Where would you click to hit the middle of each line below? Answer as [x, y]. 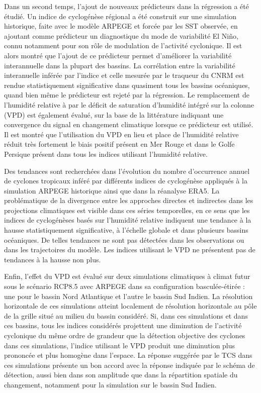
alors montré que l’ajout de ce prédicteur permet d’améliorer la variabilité [118, 55]
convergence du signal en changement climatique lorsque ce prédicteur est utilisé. [129, 124]
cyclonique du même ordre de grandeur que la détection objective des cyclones [125, 335]
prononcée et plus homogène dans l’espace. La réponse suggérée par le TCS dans [128, 355]
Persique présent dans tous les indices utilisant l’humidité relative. [106, 154]
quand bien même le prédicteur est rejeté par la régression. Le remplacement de [127, 95]
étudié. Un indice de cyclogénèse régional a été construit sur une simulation [120, 16]
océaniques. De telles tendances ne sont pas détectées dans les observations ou [124, 239]
